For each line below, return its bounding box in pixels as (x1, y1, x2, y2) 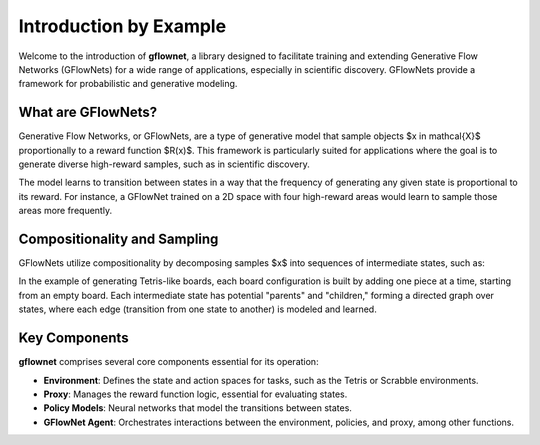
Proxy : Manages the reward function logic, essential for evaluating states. (43, 388, 348, 400)
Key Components (18, 330, 129, 347)
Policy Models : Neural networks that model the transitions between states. (43, 402, 352, 414)
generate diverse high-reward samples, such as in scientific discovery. (18, 158, 310, 170)
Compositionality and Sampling (18, 231, 219, 247)
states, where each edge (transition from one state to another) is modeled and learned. (18, 303, 377, 315)
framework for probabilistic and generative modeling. (18, 78, 238, 90)
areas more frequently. (18, 205, 113, 217)
